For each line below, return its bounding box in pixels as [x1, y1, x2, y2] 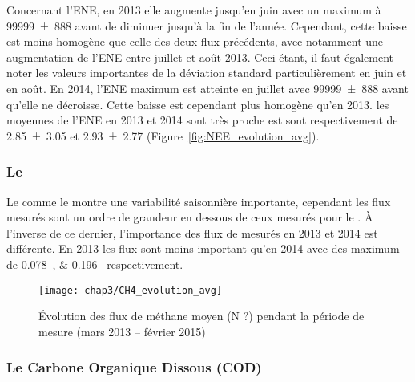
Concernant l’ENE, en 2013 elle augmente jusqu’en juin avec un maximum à [6, 2, 381, 18]
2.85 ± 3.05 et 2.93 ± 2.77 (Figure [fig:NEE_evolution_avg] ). [6, 127, 320, 144]
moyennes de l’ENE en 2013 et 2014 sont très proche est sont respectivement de [6, 112, 398, 128]
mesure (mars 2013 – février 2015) [38, 323, 206, 339]
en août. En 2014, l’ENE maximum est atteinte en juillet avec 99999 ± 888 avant [6, 79, 409, 96]
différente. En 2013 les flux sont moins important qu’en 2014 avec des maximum [6, 240, 400, 257]
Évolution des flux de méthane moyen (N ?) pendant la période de [38, 307, 365, 324]
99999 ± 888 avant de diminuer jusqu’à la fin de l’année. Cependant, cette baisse [6, 17, 407, 34]
